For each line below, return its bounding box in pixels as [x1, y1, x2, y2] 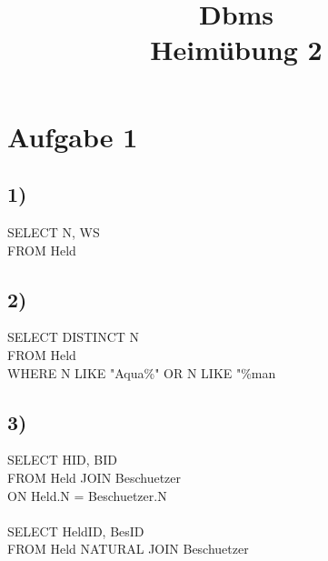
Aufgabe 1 [7, 117, 138, 155]
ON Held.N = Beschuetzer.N [7, 486, 167, 505]
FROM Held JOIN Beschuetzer [7, 467, 182, 486]
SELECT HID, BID [7, 450, 117, 469]
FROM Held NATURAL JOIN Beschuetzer [7, 539, 249, 558]
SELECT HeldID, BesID [7, 521, 144, 540]
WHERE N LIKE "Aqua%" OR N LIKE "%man [7, 363, 276, 382]
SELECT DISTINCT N [7, 327, 140, 346]
